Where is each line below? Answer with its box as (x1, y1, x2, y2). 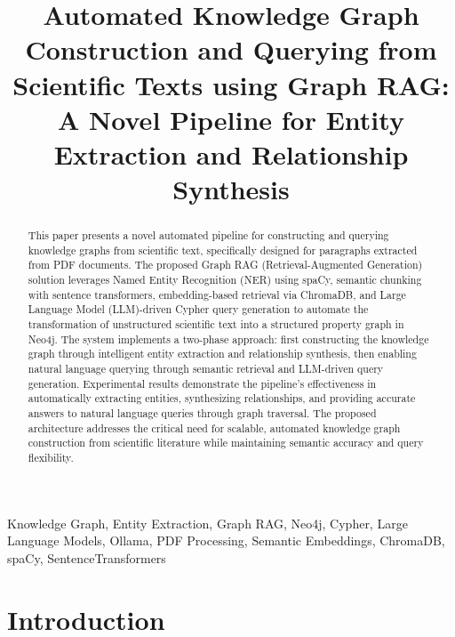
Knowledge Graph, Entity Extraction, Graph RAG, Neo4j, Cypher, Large (7, 513, 408, 532)
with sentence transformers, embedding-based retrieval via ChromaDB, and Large (28, 286, 406, 302)
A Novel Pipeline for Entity (58, 101, 404, 137)
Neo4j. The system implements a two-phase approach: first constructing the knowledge (28, 331, 429, 346)
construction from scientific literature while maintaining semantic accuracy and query (28, 435, 424, 450)
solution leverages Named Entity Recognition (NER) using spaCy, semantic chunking (28, 272, 422, 287)
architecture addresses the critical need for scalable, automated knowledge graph (28, 420, 401, 435)
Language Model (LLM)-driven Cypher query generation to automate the (28, 302, 369, 317)
